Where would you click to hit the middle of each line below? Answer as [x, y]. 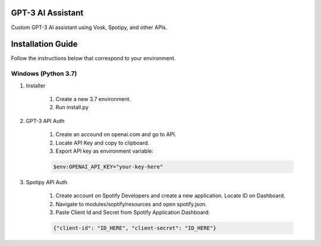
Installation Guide [44, 44]
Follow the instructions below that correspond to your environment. [93, 58]
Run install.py [72, 108]
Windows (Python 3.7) [44, 74]
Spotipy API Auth [47, 182]
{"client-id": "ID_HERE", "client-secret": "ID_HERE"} [135, 228]
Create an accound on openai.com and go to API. [116, 134]
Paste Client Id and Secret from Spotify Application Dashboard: [133, 212]
